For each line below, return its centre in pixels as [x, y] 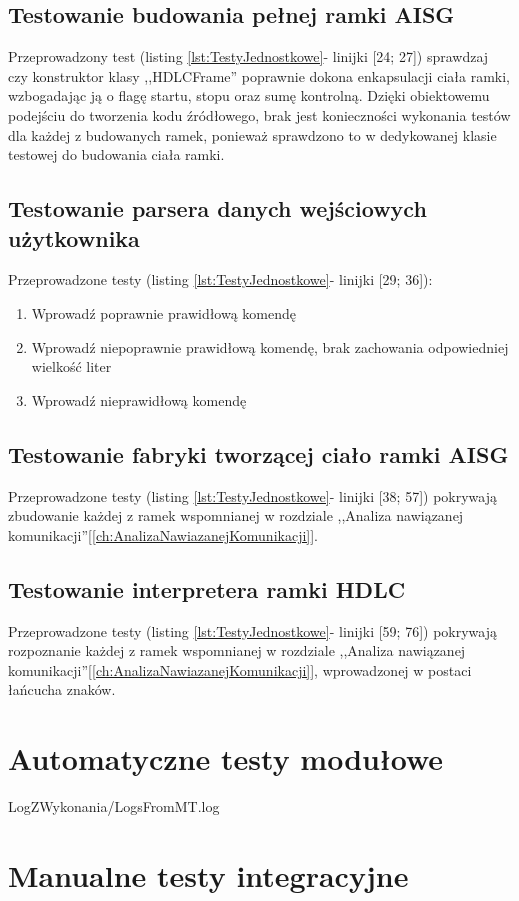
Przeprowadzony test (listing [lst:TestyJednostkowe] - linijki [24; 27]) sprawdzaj [248, 56]
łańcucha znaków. [62, 689]
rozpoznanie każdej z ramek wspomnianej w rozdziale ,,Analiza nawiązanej [237, 650]
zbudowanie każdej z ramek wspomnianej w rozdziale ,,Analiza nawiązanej [236, 515]
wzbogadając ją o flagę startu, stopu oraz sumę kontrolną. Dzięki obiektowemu [249, 95]
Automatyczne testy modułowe [226, 758]
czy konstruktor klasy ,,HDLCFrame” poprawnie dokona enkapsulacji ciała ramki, [259, 75]
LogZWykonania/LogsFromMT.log [114, 806]
